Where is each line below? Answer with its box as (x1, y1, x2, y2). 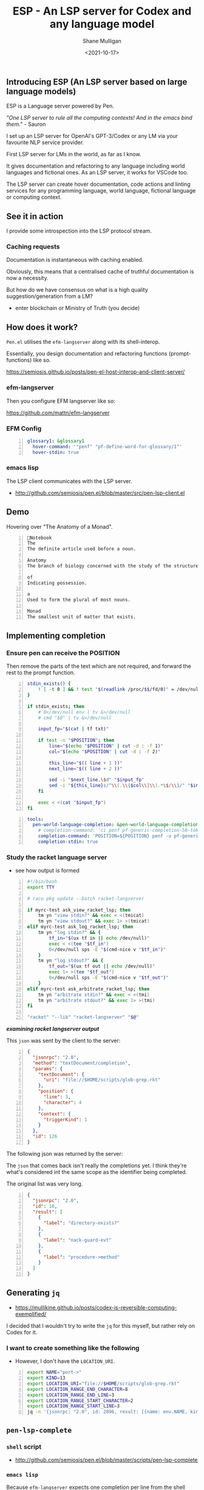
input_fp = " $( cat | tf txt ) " (38, 726, 109, 732)
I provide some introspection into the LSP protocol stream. (6, 227, 152, 235)
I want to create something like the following (6, 1344, 140, 1352)
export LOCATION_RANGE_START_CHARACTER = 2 (27, 1398, 134, 1404)
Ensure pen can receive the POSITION (6, 649, 120, 657)
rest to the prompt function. (6, 669, 75, 676)
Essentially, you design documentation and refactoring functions (6, 350, 168, 357)
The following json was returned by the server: (6, 1150, 123, 1157)
